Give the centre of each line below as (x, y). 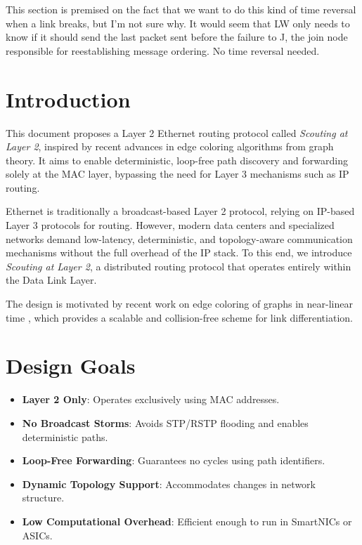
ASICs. (37, 535)
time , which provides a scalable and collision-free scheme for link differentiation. (179, 317)
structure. (43, 498)
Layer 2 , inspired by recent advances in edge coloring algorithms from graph (170, 146)
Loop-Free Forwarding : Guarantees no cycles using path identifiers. (174, 460)
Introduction (68, 99)
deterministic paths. (65, 436)
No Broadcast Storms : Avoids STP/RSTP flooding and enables (165, 422)
